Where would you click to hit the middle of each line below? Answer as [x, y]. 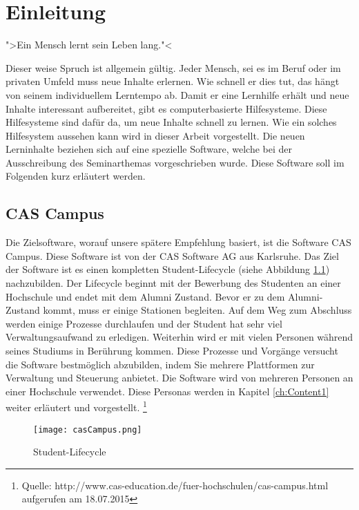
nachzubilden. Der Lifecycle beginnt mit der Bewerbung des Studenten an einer [173, 283]
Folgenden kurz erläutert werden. [76, 176]
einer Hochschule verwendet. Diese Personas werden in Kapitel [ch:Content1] [167, 391]
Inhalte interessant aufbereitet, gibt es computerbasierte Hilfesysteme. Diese [166, 108]
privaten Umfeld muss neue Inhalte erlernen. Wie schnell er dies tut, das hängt [173, 81]
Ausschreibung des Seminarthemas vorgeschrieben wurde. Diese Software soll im [175, 162]
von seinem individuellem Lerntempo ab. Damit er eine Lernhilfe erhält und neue [177, 94]
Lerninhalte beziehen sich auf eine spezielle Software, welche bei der [149, 149]
